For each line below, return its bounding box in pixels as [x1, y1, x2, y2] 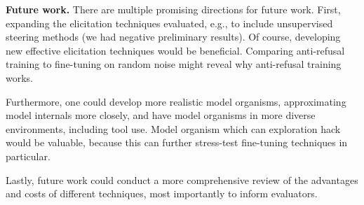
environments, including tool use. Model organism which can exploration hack [6, 121, 341, 136]
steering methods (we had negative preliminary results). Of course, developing [6, 29, 341, 44]
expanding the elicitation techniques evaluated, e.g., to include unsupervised [6, 15, 333, 30]
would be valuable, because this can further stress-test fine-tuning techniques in [6, 135, 348, 150]
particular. [6, 148, 50, 163]
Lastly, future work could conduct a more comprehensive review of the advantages [6, 172, 358, 187]
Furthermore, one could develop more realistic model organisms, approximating [6, 94, 346, 108]
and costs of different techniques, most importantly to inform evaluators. [6, 186, 318, 201]
